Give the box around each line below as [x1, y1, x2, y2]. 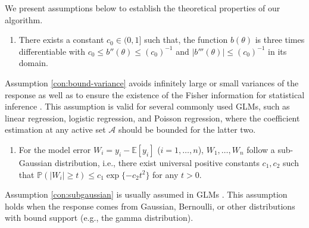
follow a [246, 143, 275, 155]
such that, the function [144, 33, 228, 46]
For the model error [18, 143, 91, 155]
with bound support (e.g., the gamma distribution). [5, 211, 193, 224]
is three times [255, 33, 305, 46]
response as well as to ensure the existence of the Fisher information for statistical [5, 88, 305, 101]
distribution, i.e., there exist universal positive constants [54, 156, 260, 168]
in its [268, 45, 287, 57]
